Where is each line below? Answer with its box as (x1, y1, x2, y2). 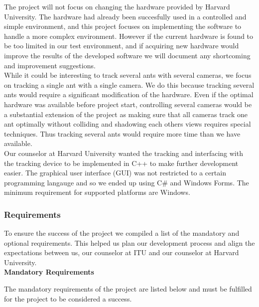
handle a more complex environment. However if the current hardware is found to (4, 30, 254, 41)
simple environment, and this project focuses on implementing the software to (4, 21, 242, 31)
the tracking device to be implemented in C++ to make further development (4, 157, 239, 168)
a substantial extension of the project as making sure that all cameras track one (4, 109, 248, 119)
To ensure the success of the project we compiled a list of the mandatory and (4, 228, 240, 238)
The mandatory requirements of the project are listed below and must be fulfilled (4, 284, 252, 294)
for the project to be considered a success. (4, 293, 132, 304)
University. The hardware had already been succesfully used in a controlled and (4, 11, 247, 21)
